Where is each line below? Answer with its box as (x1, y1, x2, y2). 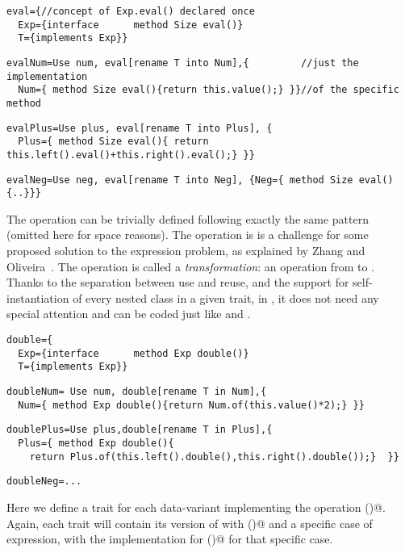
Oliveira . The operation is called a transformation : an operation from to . (6, 258, 374, 274)
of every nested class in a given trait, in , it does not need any (73, 289, 379, 306)
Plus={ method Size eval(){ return (18, 136, 209, 148)
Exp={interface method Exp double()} (18, 347, 249, 359)
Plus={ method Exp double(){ (18, 437, 174, 449)
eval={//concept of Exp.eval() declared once (6, 6, 255, 17)
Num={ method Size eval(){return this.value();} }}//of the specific (18, 84, 399, 96)
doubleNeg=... (6, 475, 82, 488)
